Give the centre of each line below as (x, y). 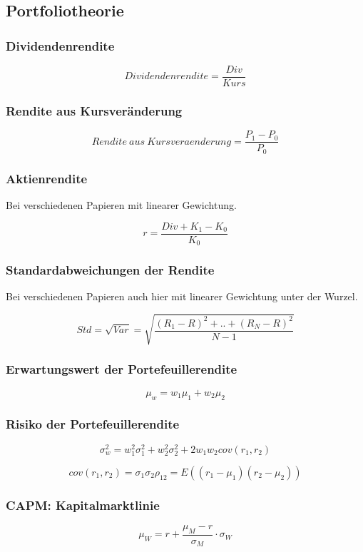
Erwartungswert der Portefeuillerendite (122, 369)
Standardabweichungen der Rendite (110, 270)
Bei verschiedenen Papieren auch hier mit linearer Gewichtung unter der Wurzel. (182, 296)
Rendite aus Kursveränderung (94, 110)
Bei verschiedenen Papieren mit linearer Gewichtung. (121, 205)
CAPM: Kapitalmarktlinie (83, 505)
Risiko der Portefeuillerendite (93, 424)
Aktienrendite (47, 178)
